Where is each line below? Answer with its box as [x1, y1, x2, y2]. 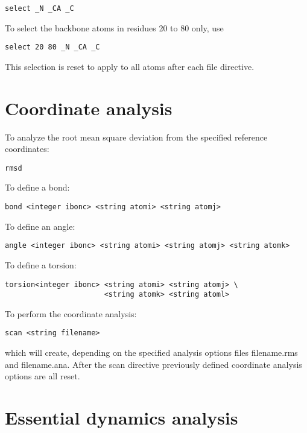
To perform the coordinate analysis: [5, 307, 137, 320]
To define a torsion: [5, 258, 77, 271]
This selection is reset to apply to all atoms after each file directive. [5, 60, 255, 72]
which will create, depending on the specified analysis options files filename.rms [5, 346, 298, 359]
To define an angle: [5, 220, 75, 232]
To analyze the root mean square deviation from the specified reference [5, 130, 268, 143]
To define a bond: [5, 181, 70, 194]
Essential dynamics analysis [5, 405, 238, 430]
